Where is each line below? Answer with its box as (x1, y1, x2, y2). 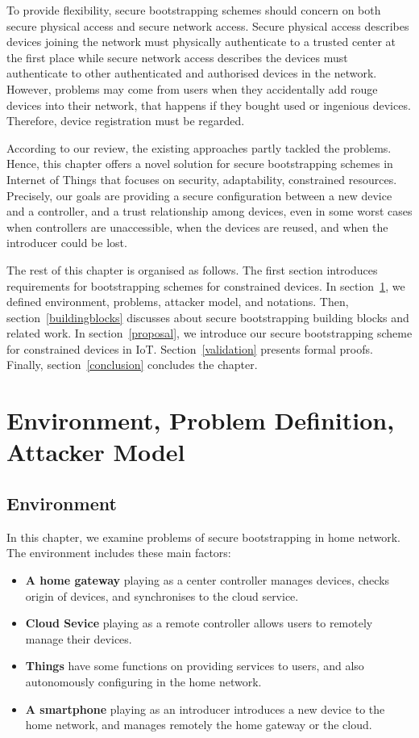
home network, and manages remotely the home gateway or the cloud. (25, 716, 372, 733)
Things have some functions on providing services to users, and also (25, 657, 364, 674)
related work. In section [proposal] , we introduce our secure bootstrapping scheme (6, 325, 413, 342)
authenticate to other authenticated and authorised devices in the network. (6, 65, 377, 82)
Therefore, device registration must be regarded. (6, 112, 245, 129)
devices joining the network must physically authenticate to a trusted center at (6, 33, 396, 50)
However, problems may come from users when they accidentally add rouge (6, 80, 378, 97)
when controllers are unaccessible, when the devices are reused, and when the (6, 218, 388, 235)
